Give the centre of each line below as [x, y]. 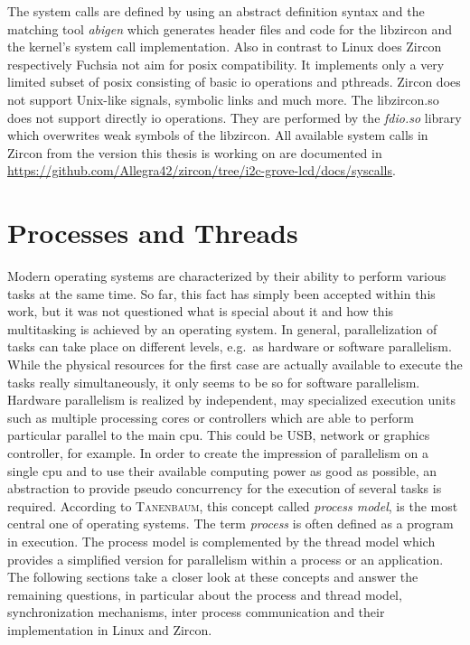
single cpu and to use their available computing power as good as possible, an [222, 470]
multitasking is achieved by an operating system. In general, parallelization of [222, 328]
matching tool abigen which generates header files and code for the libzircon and [230, 28]
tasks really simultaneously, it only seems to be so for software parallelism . [214, 382]
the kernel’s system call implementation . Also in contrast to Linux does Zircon [225, 47]
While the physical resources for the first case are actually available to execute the [235, 365]
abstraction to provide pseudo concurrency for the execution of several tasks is [225, 488]
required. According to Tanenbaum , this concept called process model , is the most [233, 505]
